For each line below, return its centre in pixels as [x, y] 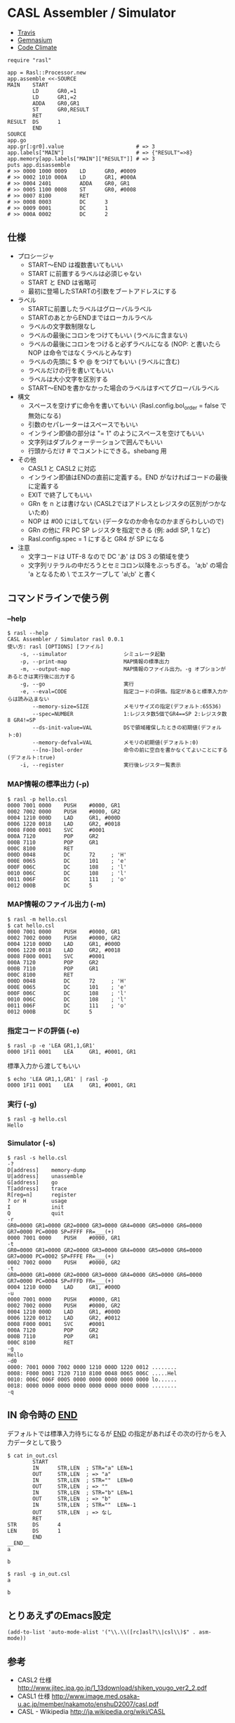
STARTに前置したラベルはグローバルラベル [90, 308]
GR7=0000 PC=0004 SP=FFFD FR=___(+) [61, 1281]
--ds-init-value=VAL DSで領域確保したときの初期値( [117, 728]
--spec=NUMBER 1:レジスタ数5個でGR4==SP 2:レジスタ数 [130, 714]
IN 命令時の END [42, 1415]
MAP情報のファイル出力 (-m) [57, 904]
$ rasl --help [28, 633]
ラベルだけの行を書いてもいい [71, 370]
